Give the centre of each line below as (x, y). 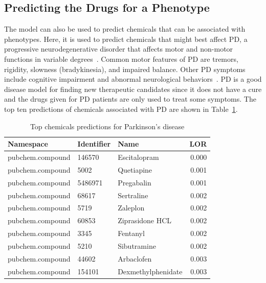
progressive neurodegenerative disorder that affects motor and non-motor (119, 49)
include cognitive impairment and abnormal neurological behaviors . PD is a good (133, 79)
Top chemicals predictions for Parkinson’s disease (107, 126)
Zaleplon (131, 208)
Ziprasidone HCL (145, 220)
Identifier (94, 144)
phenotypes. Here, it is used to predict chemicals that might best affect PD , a (126, 39)
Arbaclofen (135, 258)
